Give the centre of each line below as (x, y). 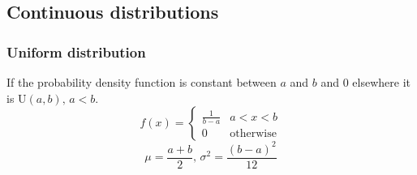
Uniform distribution (76, 51)
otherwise (253, 134)
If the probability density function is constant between (142, 82)
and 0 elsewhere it (366, 82)
